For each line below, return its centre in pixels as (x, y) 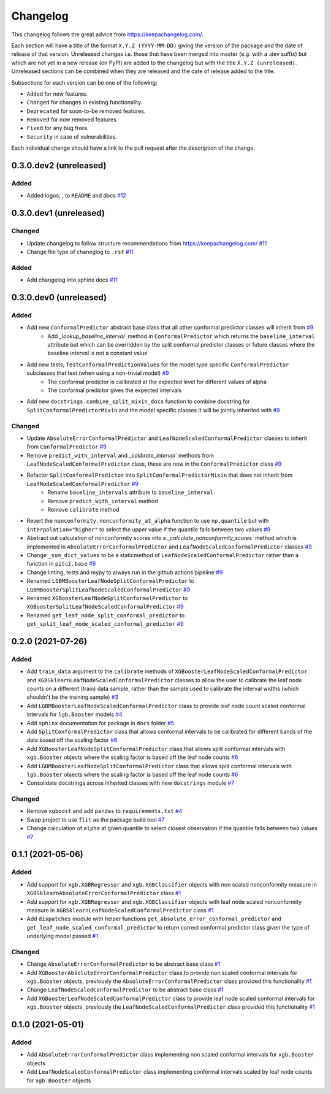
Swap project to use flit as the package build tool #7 (96, 820)
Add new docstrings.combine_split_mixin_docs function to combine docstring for (139, 401)
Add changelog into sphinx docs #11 (72, 280)
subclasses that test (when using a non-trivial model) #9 (98, 373)
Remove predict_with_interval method (103, 501)
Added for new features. (57, 94)
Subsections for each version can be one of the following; (84, 82)
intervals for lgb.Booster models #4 (74, 714)
